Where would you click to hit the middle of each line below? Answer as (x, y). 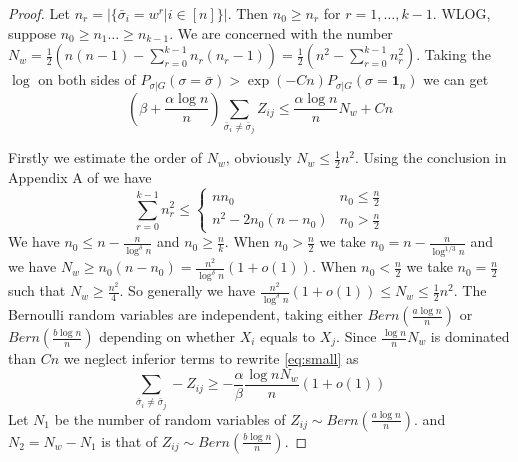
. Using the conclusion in (431, 157)
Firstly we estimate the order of (105, 157)
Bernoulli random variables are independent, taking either (185, 314)
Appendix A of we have (80, 177)
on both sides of (87, 79)
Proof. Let (39, 13)
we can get (456, 79)
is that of (129, 440)
